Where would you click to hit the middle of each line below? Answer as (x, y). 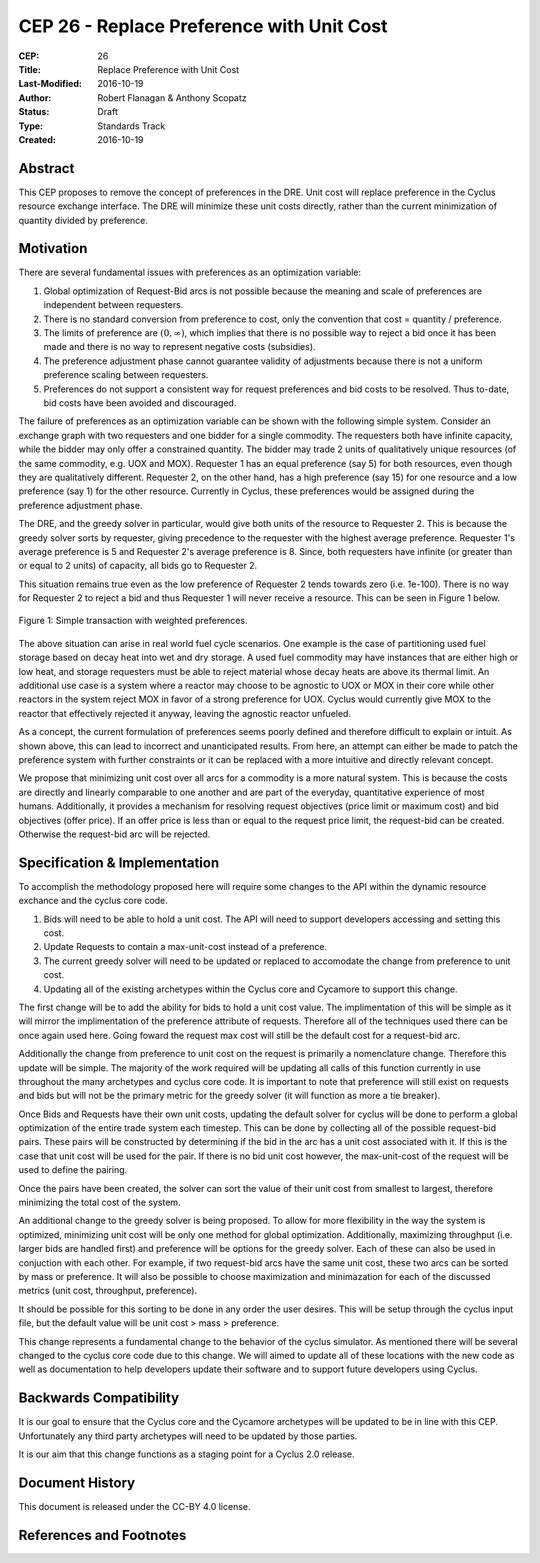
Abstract (46, 168)
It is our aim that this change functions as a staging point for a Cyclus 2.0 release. (186, 1454)
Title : (30, 69)
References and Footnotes (102, 1535)
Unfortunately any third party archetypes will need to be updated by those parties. (188, 1436)
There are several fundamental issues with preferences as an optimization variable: (190, 272)
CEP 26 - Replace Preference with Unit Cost (203, 26)
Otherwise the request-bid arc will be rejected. (114, 834)
